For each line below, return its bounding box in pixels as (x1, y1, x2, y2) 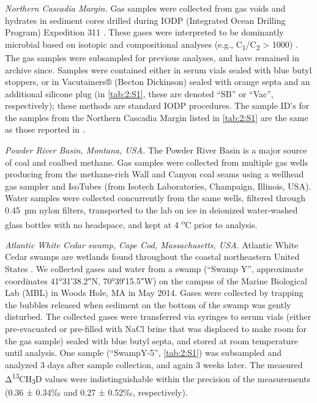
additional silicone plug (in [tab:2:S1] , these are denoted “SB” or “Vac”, (5, 87, 274, 100)
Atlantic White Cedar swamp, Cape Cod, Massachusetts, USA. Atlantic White (5, 238, 299, 251)
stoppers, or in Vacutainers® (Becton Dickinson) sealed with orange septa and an (5, 75, 310, 88)
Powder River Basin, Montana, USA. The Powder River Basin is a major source (5, 144, 307, 157)
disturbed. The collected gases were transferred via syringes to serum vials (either (5, 310, 311, 323)
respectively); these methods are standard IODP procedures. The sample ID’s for (5, 99, 310, 112)
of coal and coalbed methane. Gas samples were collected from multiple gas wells (5, 155, 308, 168)
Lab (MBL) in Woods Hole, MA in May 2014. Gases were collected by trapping (5, 286, 304, 299)
